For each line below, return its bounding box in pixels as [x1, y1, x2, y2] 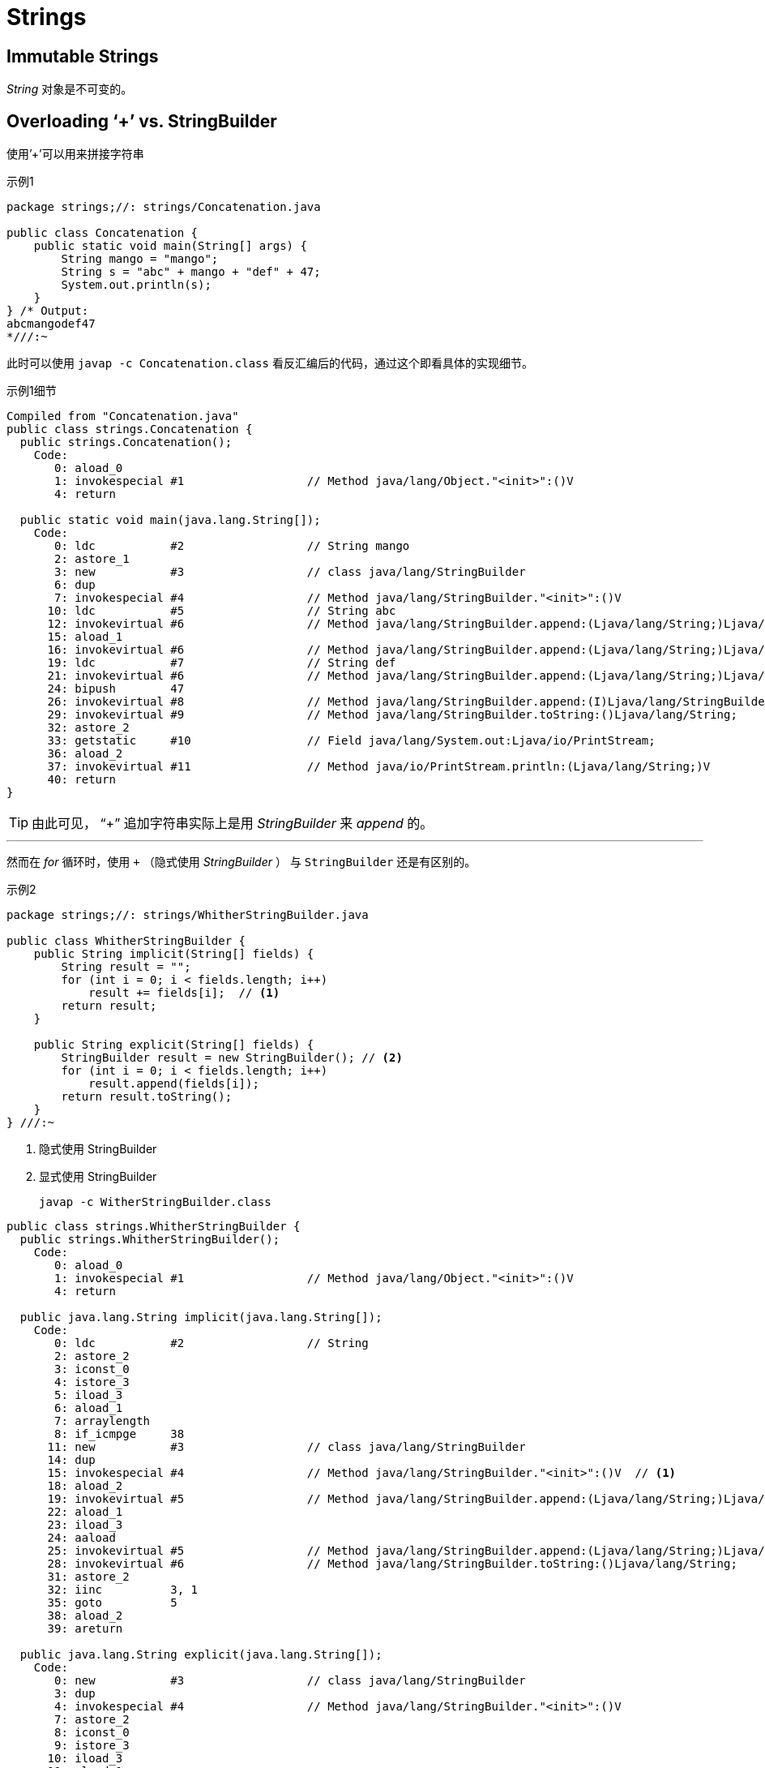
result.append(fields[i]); [88, 1077, 259, 1091]
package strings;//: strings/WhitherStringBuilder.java [6, 908, 369, 922]
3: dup [54, 1687, 96, 1701]
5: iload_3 [54, 1388, 123, 1402]
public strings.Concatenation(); [19, 436, 233, 449]
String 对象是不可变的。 [6, 82, 133, 97]
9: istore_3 [54, 1739, 130, 1753]
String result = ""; [61, 960, 191, 974]
